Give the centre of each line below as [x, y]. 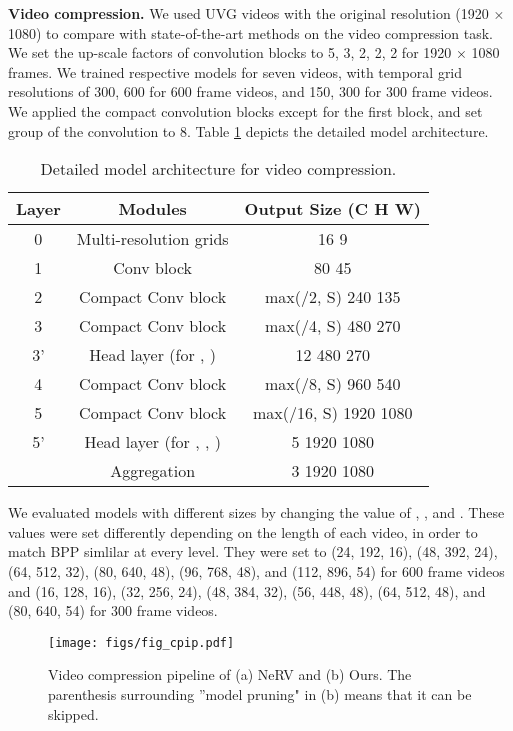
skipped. [73, 713]
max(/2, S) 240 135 [332, 297]
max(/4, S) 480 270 [332, 326]
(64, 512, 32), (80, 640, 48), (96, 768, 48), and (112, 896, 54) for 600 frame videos [256, 570]
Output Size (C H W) [332, 209]
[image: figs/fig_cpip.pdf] [141, 642]
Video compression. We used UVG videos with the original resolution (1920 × [256, 13]
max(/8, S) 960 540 [332, 384]
